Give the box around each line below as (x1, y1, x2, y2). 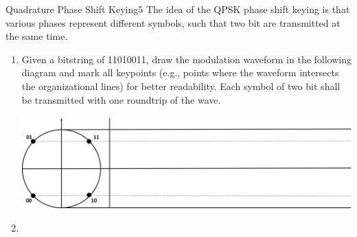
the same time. (5, 29, 68, 43)
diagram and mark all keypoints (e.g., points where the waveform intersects (21, 65, 339, 80)
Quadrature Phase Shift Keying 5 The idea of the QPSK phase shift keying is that (5, 2, 350, 16)
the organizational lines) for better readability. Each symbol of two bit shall (21, 78, 341, 93)
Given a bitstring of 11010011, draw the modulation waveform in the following (21, 52, 352, 66)
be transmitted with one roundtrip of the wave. (21, 92, 221, 106)
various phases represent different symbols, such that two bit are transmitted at (5, 15, 341, 30)
